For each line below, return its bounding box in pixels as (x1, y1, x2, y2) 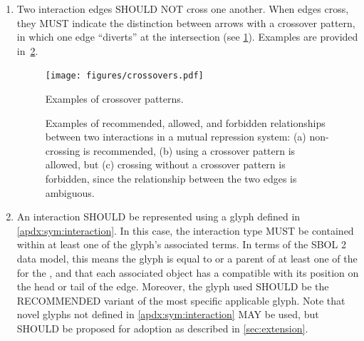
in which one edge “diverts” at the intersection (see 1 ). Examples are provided (16, 29, 358, 44)
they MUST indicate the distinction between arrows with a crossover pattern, (16, 15, 355, 30)
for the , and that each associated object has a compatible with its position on (16, 265, 359, 280)
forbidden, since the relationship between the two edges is (45, 171, 297, 185)
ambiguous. (45, 185, 95, 200)
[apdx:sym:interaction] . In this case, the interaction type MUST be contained (16, 223, 354, 238)
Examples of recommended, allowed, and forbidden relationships (45, 115, 326, 130)
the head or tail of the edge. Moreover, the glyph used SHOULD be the (16, 279, 329, 294)
